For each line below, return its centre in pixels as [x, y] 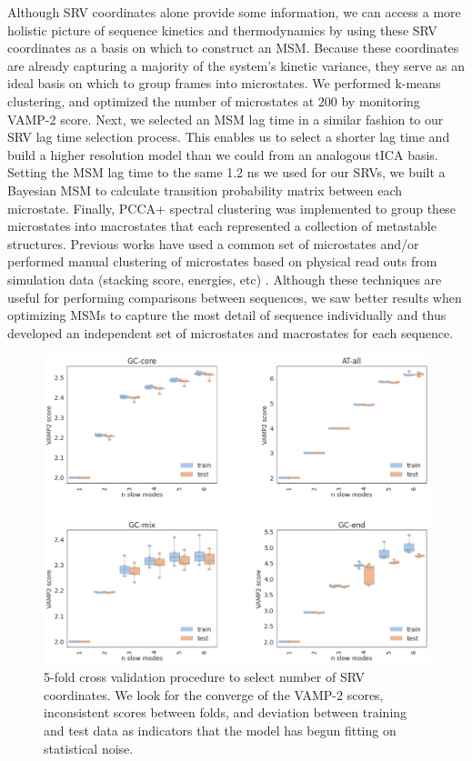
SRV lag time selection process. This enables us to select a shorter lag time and [229, 137]
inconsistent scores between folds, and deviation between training [226, 712]
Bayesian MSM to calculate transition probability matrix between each [205, 190]
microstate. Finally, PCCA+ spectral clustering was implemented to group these [231, 208]
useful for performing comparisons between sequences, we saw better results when [235, 297]
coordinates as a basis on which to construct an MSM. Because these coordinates [233, 48]
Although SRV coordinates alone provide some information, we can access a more [234, 12]
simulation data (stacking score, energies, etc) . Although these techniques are [225, 279]
